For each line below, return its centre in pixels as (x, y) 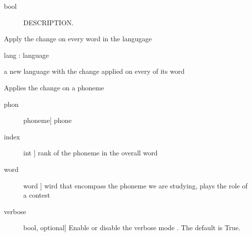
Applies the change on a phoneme (54, 87)
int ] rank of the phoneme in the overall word (91, 153)
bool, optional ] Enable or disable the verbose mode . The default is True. (132, 228)
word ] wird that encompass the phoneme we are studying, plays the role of (135, 185)
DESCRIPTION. (49, 22)
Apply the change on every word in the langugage (78, 39)
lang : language (26, 55)
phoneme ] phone (48, 120)
